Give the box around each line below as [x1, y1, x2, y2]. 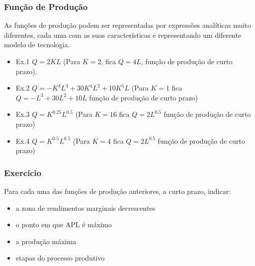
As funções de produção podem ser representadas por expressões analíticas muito [4, 20, 251, 30]
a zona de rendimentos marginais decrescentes [15, 202, 156, 213]
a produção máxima [15, 236, 77, 246]
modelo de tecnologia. [4, 39, 70, 50]
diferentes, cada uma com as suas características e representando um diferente [4, 29, 242, 40]
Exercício [4, 166, 42, 178]
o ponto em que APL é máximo [15, 219, 112, 230]
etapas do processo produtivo [15, 253, 105, 263]
